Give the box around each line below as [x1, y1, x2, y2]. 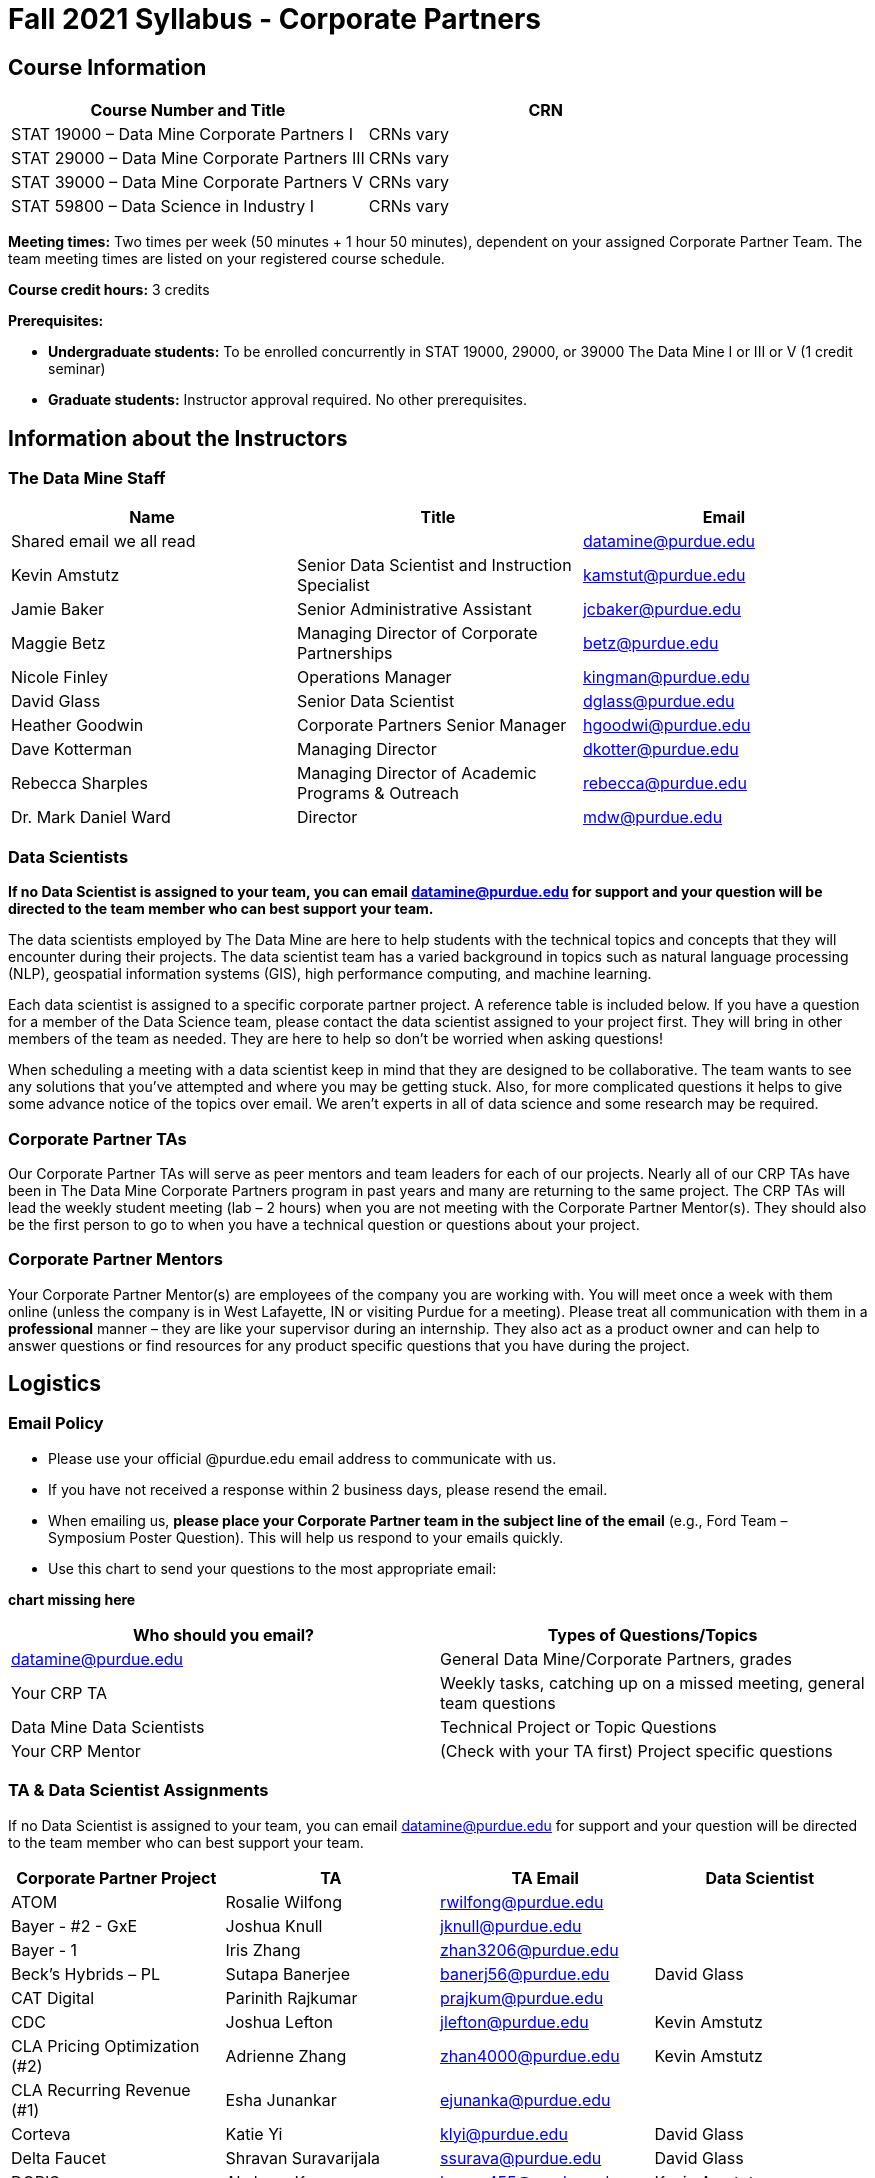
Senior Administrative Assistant [296, 599, 532, 620]
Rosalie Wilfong [225, 1891, 342, 1912]
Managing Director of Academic [296, 763, 537, 784]
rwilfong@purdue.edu [440, 1891, 604, 1912]
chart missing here [8, 1590, 136, 1608]
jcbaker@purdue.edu [582, 599, 741, 620]
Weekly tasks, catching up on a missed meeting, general [440, 1672, 865, 1693]
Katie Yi [225, 2123, 283, 2144]
